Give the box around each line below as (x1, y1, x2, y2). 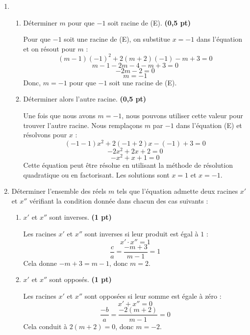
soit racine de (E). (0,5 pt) (108, 17, 191, 27)
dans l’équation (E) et (176, 120, 242, 130)
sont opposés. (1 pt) (49, 274, 112, 284)
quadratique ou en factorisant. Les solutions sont (23, 169, 170, 180)
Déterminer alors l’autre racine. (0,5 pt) (23, 94, 147, 104)
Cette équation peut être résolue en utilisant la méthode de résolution (23, 160, 233, 170)
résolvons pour (23, 129, 67, 140)
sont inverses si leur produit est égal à (84, 229, 199, 239)
